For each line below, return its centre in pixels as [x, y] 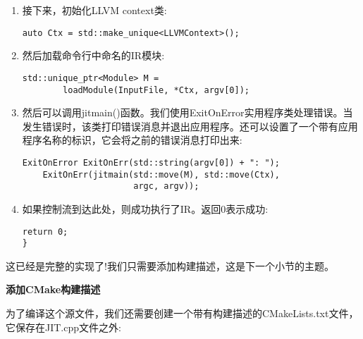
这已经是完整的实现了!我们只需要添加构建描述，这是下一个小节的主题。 [170, 265]
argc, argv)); [166, 186]
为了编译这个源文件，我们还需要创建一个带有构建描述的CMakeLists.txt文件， [182, 313]
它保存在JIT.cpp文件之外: [63, 327]
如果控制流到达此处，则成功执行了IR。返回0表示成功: [145, 208]
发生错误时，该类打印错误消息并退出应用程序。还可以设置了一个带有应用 [190, 126]
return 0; [45, 232]
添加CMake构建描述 [53, 289]
